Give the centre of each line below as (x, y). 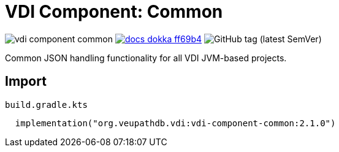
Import (26, 82)
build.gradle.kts (46, 104)
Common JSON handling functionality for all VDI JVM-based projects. (146, 58)
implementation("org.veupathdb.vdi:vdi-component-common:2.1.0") (175, 123)
